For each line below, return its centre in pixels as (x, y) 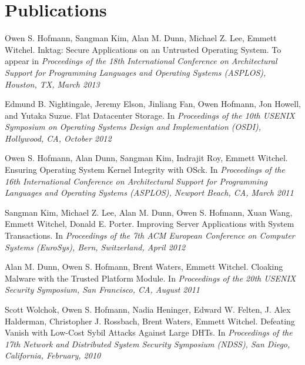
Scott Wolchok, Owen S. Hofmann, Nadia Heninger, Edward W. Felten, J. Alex (148, 309)
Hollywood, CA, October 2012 (58, 138)
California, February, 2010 (53, 355)
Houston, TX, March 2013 (52, 84)
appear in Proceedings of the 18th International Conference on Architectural (141, 61)
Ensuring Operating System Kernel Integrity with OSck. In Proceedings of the (145, 170)
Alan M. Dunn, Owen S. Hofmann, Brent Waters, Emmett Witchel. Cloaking (144, 267)
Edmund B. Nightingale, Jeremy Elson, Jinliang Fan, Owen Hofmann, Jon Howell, (153, 104)
